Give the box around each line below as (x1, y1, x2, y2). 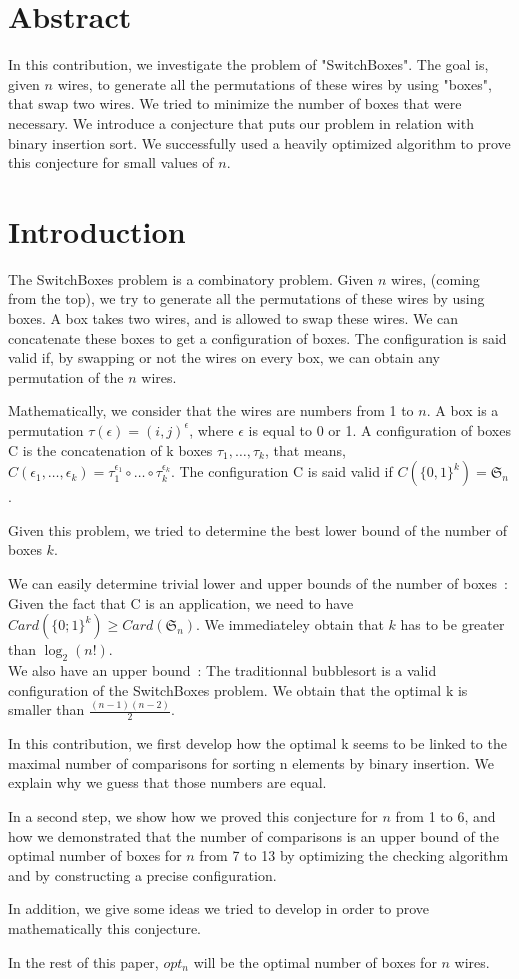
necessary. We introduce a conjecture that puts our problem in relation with (8, 112, 474, 133)
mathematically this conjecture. (8, 918, 202, 938)
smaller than (8, 699, 85, 720)
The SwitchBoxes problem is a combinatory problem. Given (8, 268, 374, 289)
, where (189, 419, 234, 440)
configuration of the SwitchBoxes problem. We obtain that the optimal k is (8, 679, 468, 700)
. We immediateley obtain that (196, 614, 384, 635)
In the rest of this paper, (8, 951, 159, 972)
